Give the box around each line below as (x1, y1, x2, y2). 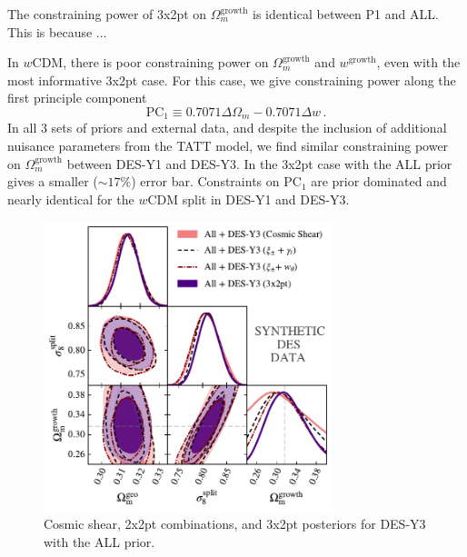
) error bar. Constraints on (131, 172, 280, 191)
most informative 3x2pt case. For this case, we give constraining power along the (7, 70, 456, 89)
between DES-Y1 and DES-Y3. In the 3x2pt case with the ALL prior (66, 154, 452, 173)
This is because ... (7, 22, 107, 41)
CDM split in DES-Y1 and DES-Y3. (147, 189, 350, 208)
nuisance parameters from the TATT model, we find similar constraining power (7, 136, 449, 155)
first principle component (7, 88, 147, 107)
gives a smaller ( (7, 172, 98, 191)
